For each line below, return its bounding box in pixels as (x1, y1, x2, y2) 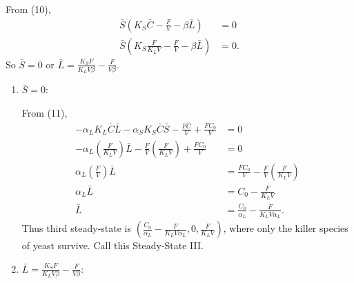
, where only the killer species (223, 221, 348, 235)
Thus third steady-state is (21, 221, 132, 235)
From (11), (21, 105, 68, 119)
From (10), (6, 2, 51, 16)
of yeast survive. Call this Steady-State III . (21, 238, 204, 253)
